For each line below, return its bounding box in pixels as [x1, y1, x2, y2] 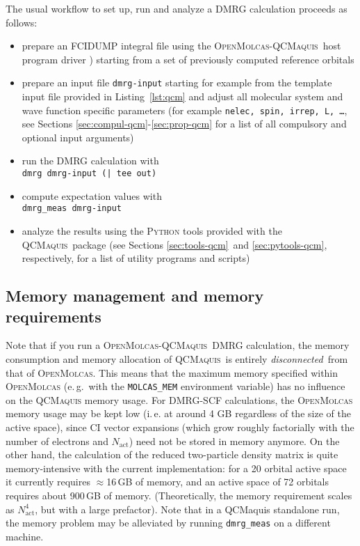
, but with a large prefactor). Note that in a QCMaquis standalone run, [35, 501, 340, 516]
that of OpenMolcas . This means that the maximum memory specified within [6, 365, 338, 380]
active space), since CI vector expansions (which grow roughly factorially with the [6, 419, 354, 434]
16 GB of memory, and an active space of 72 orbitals [106, 474, 329, 489]
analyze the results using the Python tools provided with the [22, 223, 282, 237]
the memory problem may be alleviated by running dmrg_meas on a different [6, 515, 331, 530]
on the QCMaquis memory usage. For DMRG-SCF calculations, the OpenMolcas [6, 392, 353, 407]
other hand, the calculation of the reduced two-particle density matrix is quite [6, 447, 338, 462]
